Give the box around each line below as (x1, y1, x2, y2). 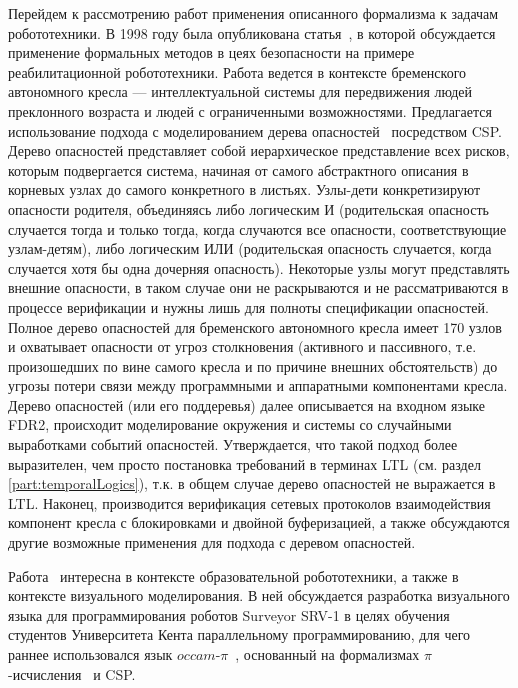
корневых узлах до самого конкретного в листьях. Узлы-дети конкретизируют (8, 179, 481, 200)
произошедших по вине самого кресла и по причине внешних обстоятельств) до (8, 355, 498, 376)
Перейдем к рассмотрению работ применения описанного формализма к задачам (8, 3, 499, 23)
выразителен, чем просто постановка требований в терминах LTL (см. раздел (8, 453, 481, 474)
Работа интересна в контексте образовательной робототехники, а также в (8, 565, 459, 586)
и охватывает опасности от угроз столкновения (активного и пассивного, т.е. (8, 336, 477, 357)
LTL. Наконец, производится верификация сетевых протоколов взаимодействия (8, 492, 491, 513)
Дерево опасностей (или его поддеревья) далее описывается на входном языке (8, 394, 485, 415)
